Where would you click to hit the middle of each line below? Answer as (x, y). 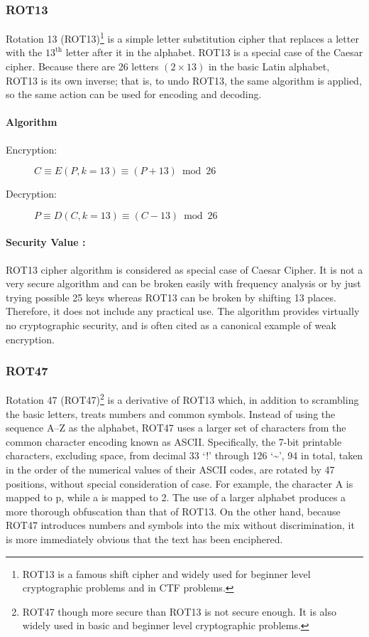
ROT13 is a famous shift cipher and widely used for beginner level (166, 573)
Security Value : (46, 242)
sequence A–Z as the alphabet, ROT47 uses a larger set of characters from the (176, 428)
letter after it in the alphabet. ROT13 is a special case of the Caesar (214, 52)
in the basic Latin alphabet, (269, 66)
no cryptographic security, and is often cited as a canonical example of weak (171, 325)
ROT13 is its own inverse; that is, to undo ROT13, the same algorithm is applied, (184, 80)
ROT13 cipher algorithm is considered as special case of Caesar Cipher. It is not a (184, 269)
